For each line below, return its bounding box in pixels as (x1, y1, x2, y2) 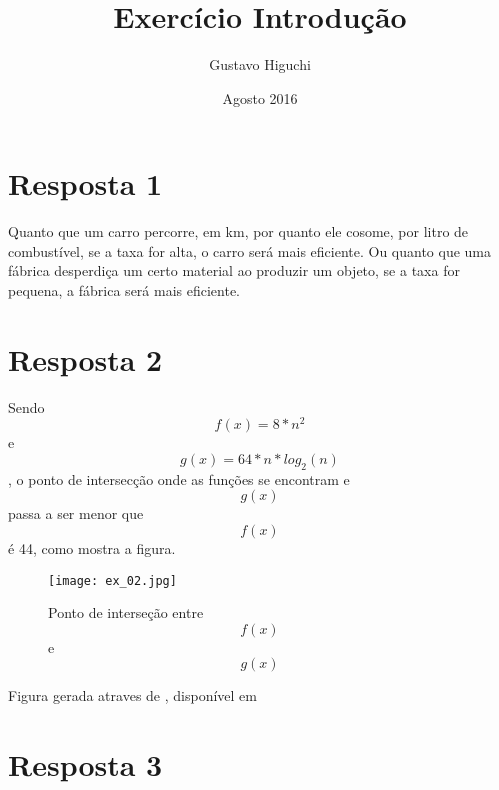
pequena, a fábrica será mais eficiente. (8, 280, 240, 301)
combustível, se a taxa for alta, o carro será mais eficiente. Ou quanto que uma (8, 240, 492, 261)
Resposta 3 (8, 744, 163, 785)
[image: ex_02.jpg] (48, 573, 177, 588)
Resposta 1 (8, 163, 163, 204)
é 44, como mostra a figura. (8, 538, 176, 558)
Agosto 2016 (222, 87, 298, 108)
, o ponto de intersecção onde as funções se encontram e (8, 468, 350, 489)
